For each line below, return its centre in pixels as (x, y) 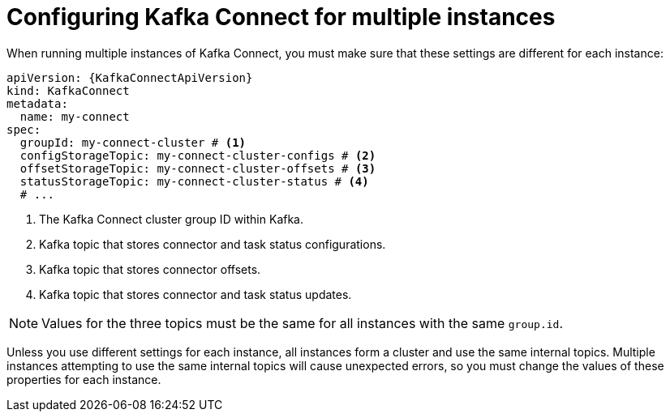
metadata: (37, 103)
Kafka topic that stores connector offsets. (150, 269)
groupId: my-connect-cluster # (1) (133, 142)
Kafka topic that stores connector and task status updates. (195, 294)
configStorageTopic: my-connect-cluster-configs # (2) (198, 155)
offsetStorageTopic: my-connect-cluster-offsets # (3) (198, 168)
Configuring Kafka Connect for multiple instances (281, 17)
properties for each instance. (84, 379)
